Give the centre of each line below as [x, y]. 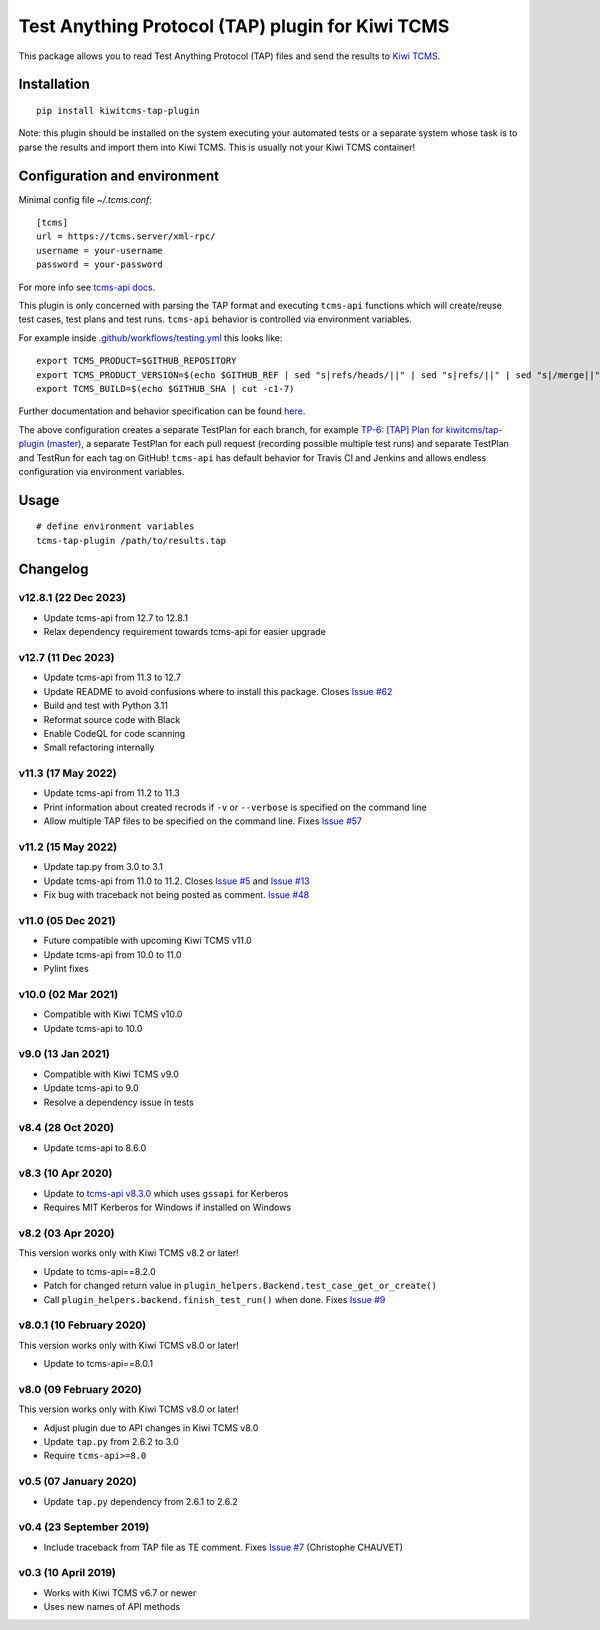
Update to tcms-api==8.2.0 [100, 1271]
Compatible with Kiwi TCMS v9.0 [111, 1074]
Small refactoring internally [99, 747]
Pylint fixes [66, 969]
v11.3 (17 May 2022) [67, 773]
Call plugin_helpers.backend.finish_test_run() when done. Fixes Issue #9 [214, 1299]
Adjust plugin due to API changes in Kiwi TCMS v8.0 [151, 1427]
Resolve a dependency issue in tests [118, 1102]
